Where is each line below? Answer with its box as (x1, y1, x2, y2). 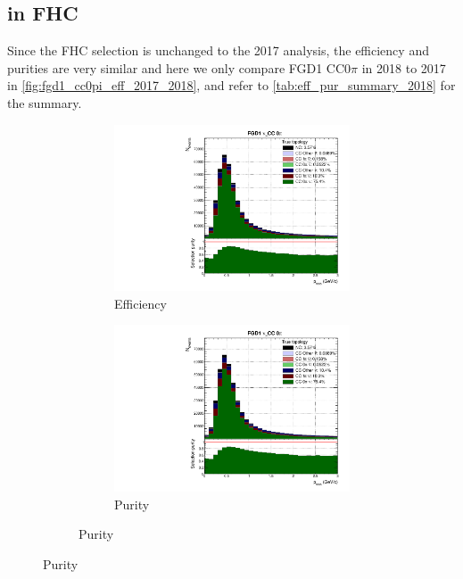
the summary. (7, 93, 82, 112)
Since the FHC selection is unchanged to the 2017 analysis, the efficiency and (7, 41, 429, 60)
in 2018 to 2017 (361, 58, 446, 77)
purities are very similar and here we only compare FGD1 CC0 (7, 58, 351, 77)
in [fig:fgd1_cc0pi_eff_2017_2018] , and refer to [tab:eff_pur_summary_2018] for (7, 76, 456, 95)
